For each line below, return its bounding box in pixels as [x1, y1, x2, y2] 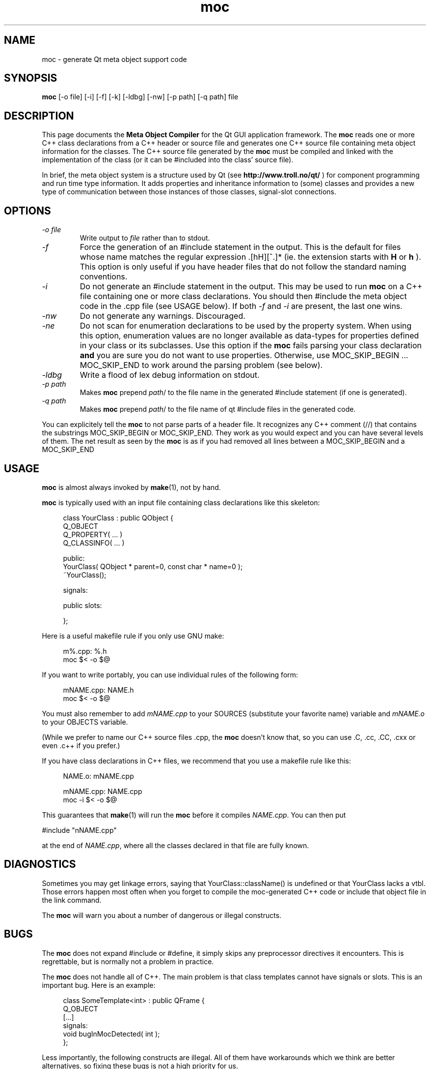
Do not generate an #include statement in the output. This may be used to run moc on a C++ [80, 281, 423, 292]
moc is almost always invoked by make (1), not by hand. [42, 483, 221, 491]
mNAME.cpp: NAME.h [63, 685, 134, 694]
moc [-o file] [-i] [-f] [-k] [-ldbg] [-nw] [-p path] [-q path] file [42, 92, 239, 101]
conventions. [80, 272, 128, 282]
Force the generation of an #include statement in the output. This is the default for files [80, 242, 401, 252]
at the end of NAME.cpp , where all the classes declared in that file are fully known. [42, 841, 309, 850]
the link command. [42, 895, 102, 904]
